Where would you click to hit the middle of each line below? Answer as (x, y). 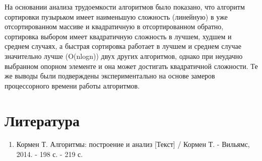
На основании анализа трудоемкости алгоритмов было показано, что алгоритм (125, 7)
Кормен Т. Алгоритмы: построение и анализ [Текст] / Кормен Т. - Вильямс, (133, 144)
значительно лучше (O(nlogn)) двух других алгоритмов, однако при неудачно (124, 56)
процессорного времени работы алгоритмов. (72, 85)
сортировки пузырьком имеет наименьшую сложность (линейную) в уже (116, 16)
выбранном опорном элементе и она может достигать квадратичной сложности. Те (131, 66)
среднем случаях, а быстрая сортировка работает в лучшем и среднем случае (123, 46)
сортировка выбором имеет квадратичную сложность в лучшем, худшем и (118, 36)
